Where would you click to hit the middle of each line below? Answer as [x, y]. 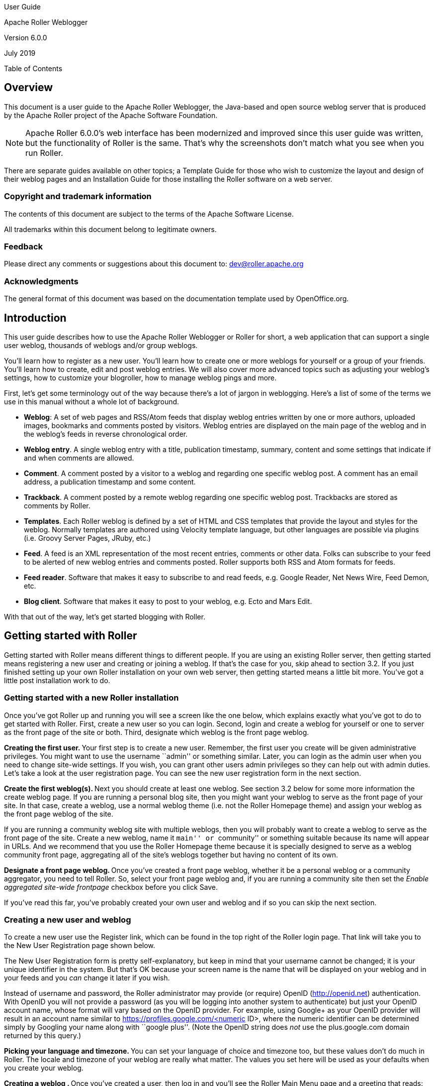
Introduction [35, 318]
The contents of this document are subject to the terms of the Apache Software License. [149, 214]
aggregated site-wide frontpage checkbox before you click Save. [111, 887]
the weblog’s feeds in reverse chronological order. [106, 434]
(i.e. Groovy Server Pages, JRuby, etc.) [87, 538]
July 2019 [20, 53]
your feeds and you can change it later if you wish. [87, 978]
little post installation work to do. [57, 680]
